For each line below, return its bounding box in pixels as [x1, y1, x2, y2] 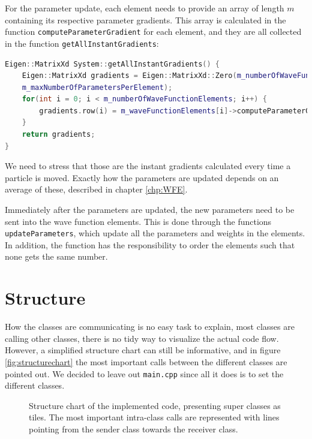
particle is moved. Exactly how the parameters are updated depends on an [5, 171, 279, 184]
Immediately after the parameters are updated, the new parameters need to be [5, 203, 295, 216]
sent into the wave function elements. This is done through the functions [5, 215, 272, 227]
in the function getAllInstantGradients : [5, 37, 159, 49]
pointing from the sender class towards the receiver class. [29, 423, 238, 435]
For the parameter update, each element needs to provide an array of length [5, 2, 284, 14]
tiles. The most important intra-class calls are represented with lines [29, 411, 280, 423]
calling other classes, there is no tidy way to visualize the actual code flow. [5, 332, 279, 344]
